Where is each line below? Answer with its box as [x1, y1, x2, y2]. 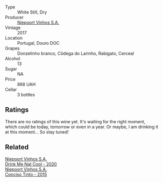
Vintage [5, 25, 21, 31]
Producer [5, 15, 24, 20]
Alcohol [5, 56, 20, 61]
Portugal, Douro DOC [17, 40, 60, 46]
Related [5, 143, 29, 151]
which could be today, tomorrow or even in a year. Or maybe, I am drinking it [5, 124, 159, 130]
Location [5, 35, 23, 41]
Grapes [5, 46, 20, 51]
